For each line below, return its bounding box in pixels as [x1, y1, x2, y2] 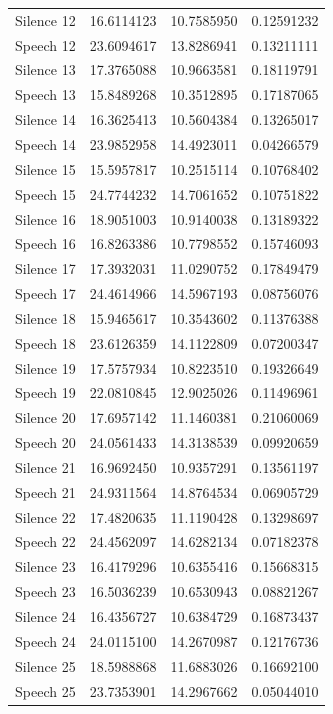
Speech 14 [15, 133, 76, 154]
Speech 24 [15, 630, 76, 651]
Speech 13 [15, 84, 76, 105]
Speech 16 [15, 233, 76, 254]
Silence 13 [15, 59, 76, 80]
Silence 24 [15, 606, 76, 626]
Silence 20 [15, 407, 76, 428]
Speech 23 [15, 581, 76, 602]
